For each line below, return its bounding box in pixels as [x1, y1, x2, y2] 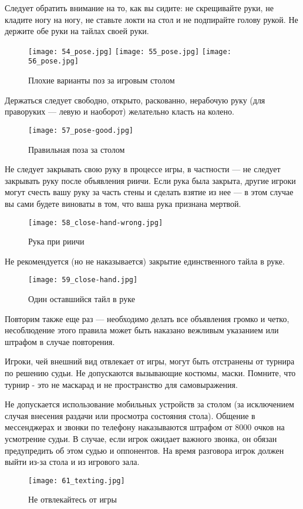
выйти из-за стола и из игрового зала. [5, 456, 140, 468]
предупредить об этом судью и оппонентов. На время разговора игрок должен [5, 444, 284, 456]
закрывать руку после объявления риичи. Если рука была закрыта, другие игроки [5, 174, 296, 186]
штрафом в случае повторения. [5, 335, 115, 347]
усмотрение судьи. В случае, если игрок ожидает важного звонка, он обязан [5, 432, 277, 444]
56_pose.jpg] [28, 57, 79, 66]
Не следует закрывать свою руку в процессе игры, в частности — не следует [5, 163, 281, 175]
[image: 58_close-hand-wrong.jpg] [28, 218, 163, 227]
